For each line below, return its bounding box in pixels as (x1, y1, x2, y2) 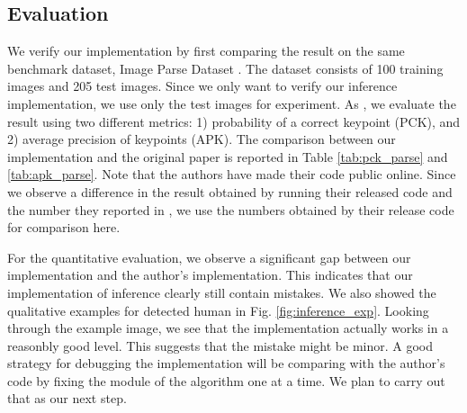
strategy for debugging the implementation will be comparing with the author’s (7, 354, 445, 373)
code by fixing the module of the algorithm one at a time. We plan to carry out (7, 371, 445, 390)
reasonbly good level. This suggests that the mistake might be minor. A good (7, 336, 434, 355)
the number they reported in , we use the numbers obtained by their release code (7, 200, 454, 219)
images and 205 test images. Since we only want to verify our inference (7, 76, 398, 95)
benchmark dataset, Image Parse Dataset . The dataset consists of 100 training (7, 58, 444, 77)
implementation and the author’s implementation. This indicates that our (7, 265, 413, 284)
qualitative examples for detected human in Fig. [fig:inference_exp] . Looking (7, 301, 429, 319)
